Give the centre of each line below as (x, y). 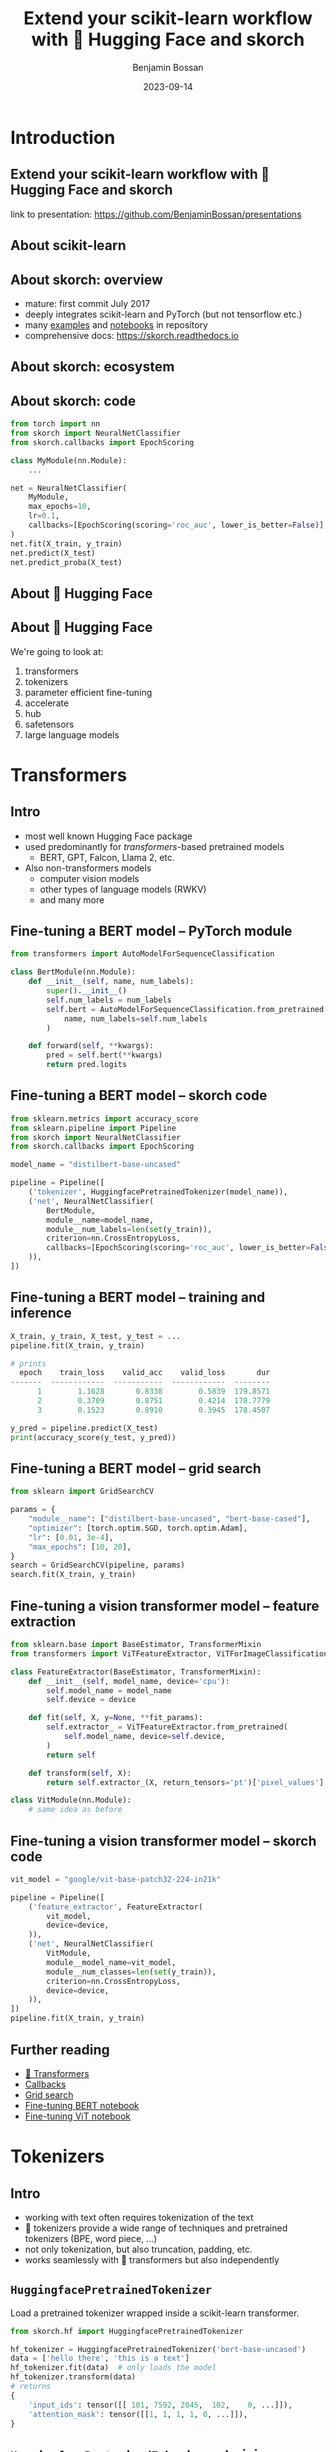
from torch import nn (55, 424)
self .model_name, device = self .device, (144, 1737)
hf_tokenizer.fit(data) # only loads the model (113, 2368)
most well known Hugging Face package (108, 836)
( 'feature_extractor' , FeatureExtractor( (115, 1907)
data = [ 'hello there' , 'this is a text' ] (100, 2358)
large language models (72, 734)
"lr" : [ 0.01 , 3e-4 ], (71, 1537)
